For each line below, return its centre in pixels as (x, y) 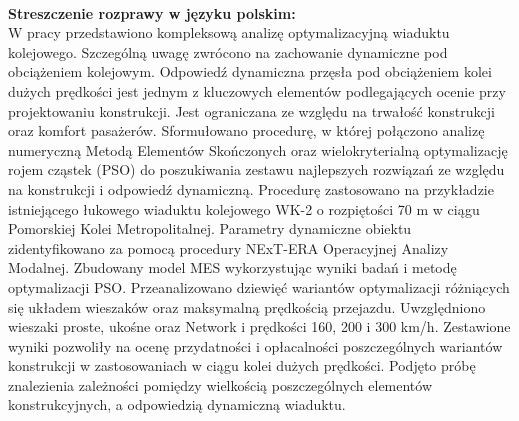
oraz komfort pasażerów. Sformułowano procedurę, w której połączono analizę (246, 130)
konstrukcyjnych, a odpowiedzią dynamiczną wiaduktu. (177, 404)
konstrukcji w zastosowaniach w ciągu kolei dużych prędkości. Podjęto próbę (242, 365)
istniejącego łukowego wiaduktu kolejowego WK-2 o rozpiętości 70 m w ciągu (244, 208)
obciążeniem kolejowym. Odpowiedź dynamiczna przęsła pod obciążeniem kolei (250, 71)
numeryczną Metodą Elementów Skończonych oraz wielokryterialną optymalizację (258, 149)
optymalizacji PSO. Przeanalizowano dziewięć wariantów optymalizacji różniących (259, 286)
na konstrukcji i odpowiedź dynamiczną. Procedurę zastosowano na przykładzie (251, 188)
